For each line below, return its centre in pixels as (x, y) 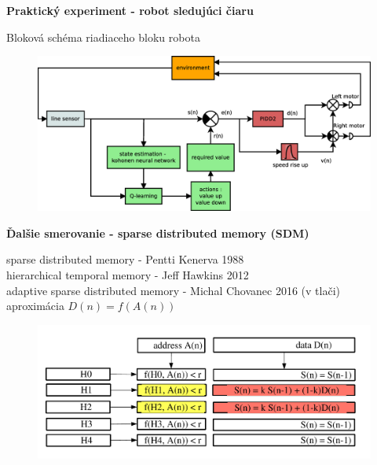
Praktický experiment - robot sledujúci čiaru (130, 10)
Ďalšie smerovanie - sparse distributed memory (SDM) (158, 232)
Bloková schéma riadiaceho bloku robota (103, 37)
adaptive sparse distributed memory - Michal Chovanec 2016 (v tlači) (173, 290)
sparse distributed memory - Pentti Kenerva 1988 (125, 259)
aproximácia (35, 306)
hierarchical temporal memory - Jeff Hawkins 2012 (128, 275)
